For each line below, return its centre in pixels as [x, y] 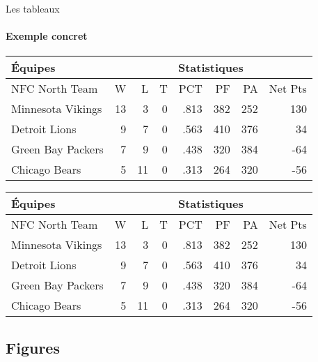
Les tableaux [33, 8]
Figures [33, 347]
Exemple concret [47, 36]
